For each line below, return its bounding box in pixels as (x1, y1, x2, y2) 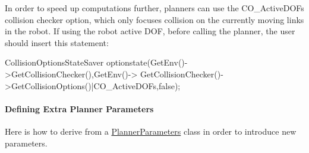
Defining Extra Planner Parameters (5, 102, 154, 115)
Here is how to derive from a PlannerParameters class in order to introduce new (5, 125, 297, 137)
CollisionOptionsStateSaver (5, 56, 104, 69)
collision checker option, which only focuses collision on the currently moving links (5, 13, 304, 25)
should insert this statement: (5, 36, 109, 48)
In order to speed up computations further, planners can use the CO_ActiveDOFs (5, 2, 304, 14)
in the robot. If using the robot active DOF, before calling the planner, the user (5, 25, 295, 37)
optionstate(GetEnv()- (106, 56, 188, 69)
